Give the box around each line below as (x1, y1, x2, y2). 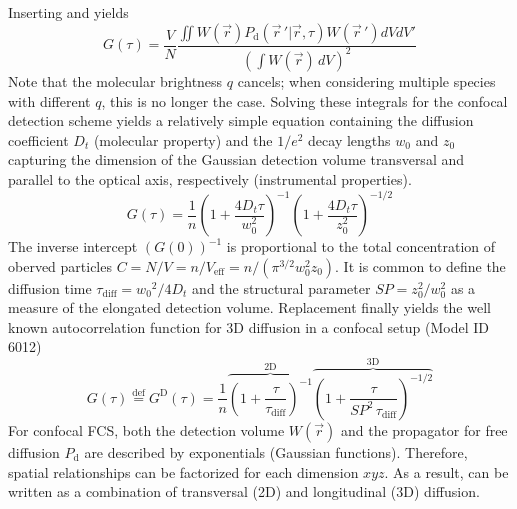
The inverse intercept (8, 236, 138, 257)
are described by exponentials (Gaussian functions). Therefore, (84, 441, 468, 462)
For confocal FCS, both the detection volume (8, 419, 285, 440)
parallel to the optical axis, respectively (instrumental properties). (8, 168, 412, 189)
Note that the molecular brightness (8, 70, 223, 91)
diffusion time (8, 277, 92, 298)
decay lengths (308, 129, 391, 150)
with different (8, 90, 91, 111)
